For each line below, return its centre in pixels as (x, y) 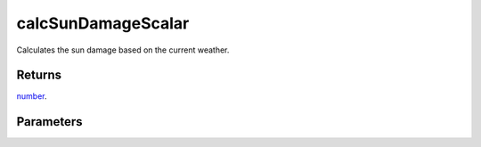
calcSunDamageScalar (103, 23)
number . (32, 96)
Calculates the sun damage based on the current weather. (123, 50)
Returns (39, 75)
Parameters (49, 122)
